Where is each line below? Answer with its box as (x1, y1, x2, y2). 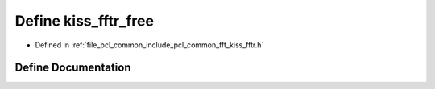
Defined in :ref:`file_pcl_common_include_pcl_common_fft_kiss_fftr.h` (35, 40, 264, 50)
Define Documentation (14, 61, 131, 75)
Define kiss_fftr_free (14, 12, 155, 30)
